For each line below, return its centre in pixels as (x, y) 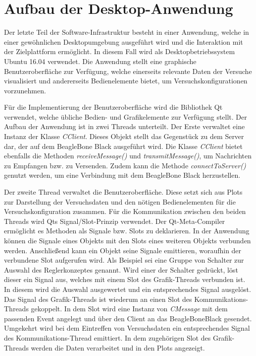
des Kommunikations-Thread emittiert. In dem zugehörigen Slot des (107, 337)
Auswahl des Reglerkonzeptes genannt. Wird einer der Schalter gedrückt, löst (121, 269)
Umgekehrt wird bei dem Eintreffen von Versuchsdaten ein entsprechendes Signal (127, 328)
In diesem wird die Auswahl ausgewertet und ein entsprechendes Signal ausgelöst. (128, 289)
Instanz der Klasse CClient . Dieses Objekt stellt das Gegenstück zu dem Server (124, 136)
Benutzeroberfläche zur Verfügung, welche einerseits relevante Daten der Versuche (128, 71)
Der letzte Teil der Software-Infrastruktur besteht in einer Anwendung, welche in (127, 32)
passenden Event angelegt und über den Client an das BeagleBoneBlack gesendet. (128, 318)
